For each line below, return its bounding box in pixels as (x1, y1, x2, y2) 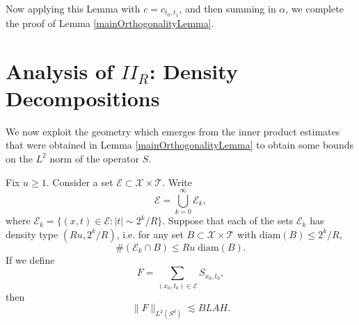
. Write (162, 174, 192, 189)
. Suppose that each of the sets (162, 213, 294, 228)
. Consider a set (46, 174, 113, 189)
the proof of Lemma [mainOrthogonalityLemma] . (6, 15, 214, 30)
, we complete (285, 1, 344, 15)
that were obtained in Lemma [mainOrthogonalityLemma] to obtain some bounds (6, 137, 353, 152)
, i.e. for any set (116, 226, 184, 241)
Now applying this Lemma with (6, 1, 141, 15)
